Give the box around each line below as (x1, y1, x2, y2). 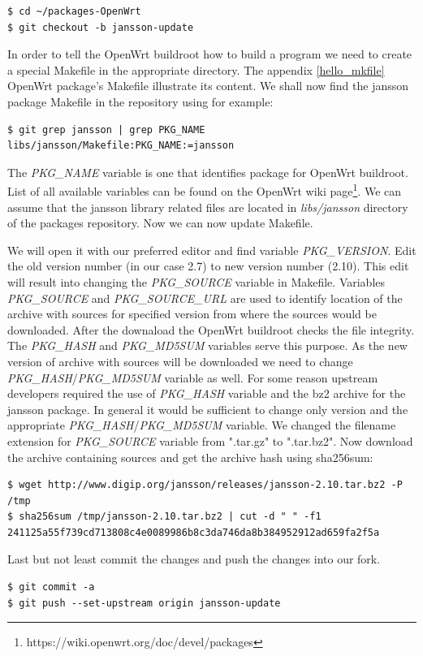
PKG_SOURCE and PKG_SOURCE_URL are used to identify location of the (7, 289, 403, 306)
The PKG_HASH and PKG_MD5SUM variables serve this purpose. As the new (7, 337, 408, 354)
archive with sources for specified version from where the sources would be (7, 305, 377, 322)
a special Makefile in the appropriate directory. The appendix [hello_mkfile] (7, 61, 385, 78)
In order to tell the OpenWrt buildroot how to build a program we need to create (7, 45, 412, 63)
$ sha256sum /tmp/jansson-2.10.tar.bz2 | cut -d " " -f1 (7, 511, 322, 523)
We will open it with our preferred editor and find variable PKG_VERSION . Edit (7, 241, 417, 258)
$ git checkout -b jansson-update (7, 21, 194, 33)
